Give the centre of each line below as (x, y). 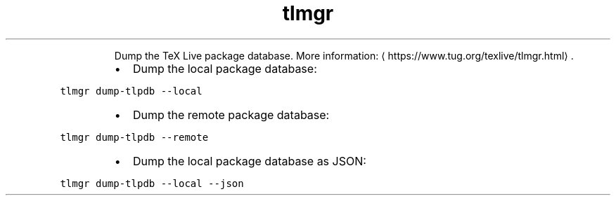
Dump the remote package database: (231, 115)
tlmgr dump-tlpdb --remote (134, 137)
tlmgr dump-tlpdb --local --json (152, 183)
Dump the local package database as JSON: (249, 161)
